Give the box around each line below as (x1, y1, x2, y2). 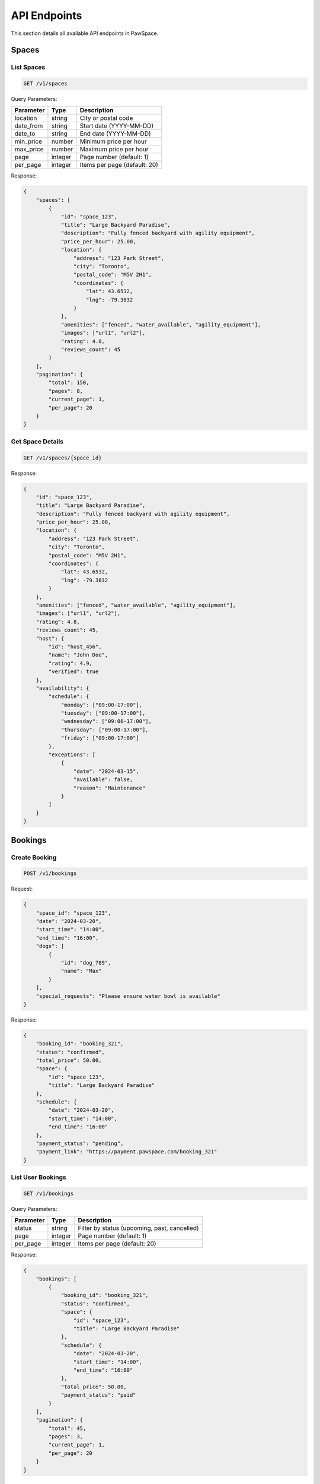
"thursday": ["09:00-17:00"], (60, 726, 149, 733)
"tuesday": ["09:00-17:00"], (60, 710, 146, 716)
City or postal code (79, 114, 133, 122)
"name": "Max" (60, 968, 102, 975)
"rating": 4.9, (48, 659, 93, 667)
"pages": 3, (48, 1434, 83, 1440)
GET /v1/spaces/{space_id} (23, 454, 102, 461)
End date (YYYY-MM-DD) (79, 129, 151, 138)
